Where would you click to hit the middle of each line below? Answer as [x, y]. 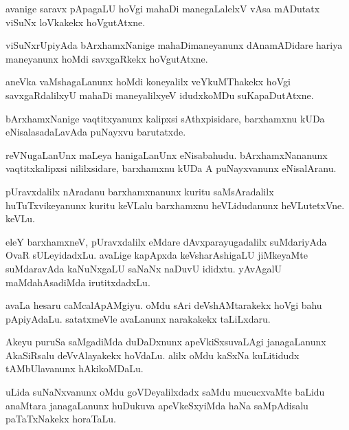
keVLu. [20, 218]
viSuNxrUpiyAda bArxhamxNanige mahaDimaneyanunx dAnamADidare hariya [174, 45]
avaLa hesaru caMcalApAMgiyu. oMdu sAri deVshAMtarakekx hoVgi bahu [164, 305]
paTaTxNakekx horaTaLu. [61, 419]
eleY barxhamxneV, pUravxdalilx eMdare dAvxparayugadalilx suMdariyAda [166, 241]
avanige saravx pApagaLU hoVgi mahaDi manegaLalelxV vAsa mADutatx [163, 8]
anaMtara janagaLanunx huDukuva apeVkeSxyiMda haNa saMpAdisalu [157, 405]
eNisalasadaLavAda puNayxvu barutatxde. [96, 132]
